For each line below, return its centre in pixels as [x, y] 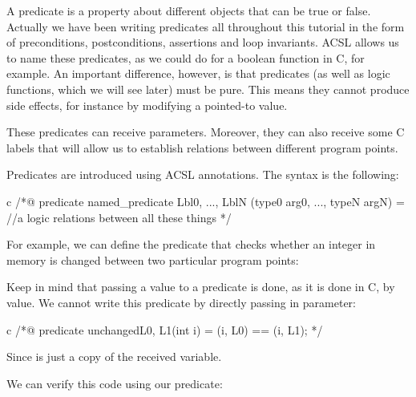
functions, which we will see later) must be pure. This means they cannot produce [208, 89]
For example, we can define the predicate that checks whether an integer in [191, 244]
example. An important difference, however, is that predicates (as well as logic [198, 73]
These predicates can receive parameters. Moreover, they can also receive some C [206, 132]
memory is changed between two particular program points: [153, 259]
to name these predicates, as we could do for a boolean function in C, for [186, 57]
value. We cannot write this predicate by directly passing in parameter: [181, 302]
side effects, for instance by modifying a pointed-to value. [147, 105]
